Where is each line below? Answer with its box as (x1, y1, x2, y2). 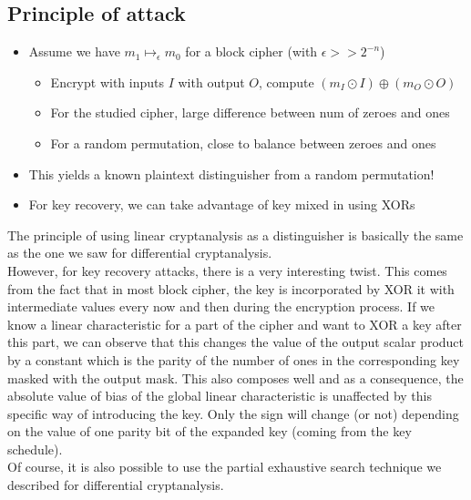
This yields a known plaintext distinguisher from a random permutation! (28, 164, 435, 183)
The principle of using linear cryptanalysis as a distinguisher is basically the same (7, 225, 464, 244)
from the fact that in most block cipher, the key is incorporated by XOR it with (7, 279, 455, 298)
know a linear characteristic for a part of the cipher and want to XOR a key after (7, 314, 462, 333)
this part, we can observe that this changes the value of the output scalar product (7, 332, 465, 352)
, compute (259, 72, 314, 91)
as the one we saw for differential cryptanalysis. (7, 243, 272, 262)
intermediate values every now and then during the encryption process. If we (7, 297, 435, 316)
